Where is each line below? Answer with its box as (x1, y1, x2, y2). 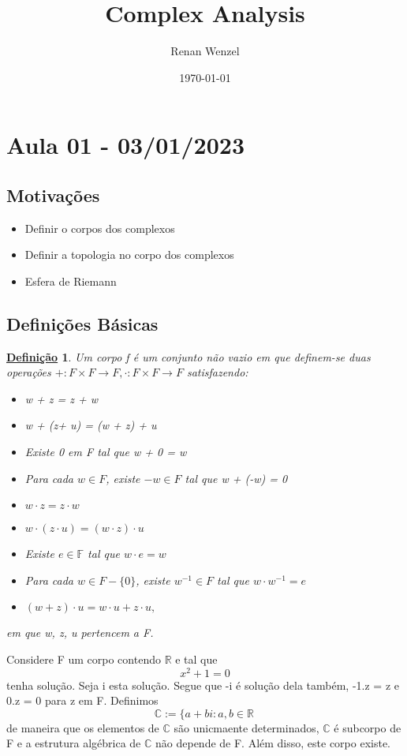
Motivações (6, 182, 100, 207)
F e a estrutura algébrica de (6, 735, 141, 751)
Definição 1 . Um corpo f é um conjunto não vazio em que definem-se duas (6, 348, 371, 365)
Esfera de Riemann (24, 272, 117, 289)
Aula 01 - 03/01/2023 (6, 129, 245, 161)
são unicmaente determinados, (174, 719, 319, 735)
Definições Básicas (6, 311, 159, 335)
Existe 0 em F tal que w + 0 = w (24, 443, 187, 460)
